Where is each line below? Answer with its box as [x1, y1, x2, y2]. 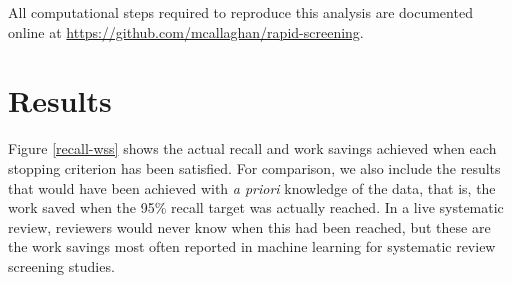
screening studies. [8, 255, 115, 276]
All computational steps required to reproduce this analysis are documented [8, 2, 473, 22]
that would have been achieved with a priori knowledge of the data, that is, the [8, 177, 496, 198]
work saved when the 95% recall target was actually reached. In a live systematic [8, 197, 504, 218]
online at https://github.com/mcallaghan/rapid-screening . [8, 21, 364, 42]
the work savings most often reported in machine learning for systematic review [8, 236, 496, 257]
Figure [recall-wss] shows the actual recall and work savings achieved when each [8, 138, 497, 159]
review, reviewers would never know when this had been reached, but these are [8, 216, 491, 237]
